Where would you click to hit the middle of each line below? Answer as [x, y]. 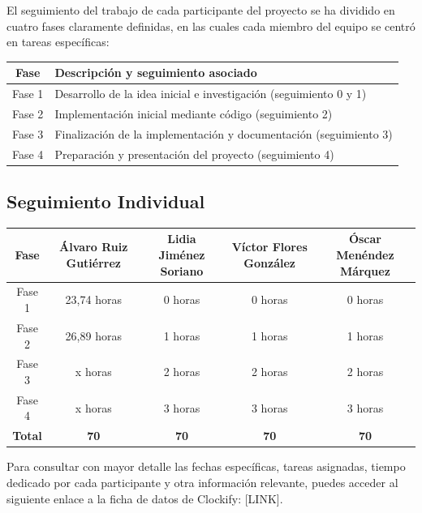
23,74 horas [93, 299]
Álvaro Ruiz [94, 247]
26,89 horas [93, 335]
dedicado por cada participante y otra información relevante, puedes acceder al [202, 482]
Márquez [365, 270]
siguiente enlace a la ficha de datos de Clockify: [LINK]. [145, 498]
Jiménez [182, 255]
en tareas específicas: [58, 42]
